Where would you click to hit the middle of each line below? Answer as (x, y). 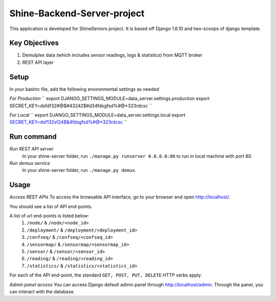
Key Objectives (34, 43)
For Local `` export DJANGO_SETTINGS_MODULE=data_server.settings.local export (98, 115)
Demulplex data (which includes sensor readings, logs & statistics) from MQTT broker (112, 55)
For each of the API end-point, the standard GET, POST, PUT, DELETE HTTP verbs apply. (106, 275)
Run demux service (30, 163)
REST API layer (38, 62)
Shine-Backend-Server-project (77, 13)
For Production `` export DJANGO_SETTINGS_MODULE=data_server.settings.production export (110, 98)
